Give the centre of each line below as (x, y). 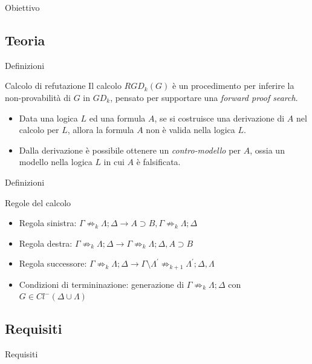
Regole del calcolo (38, 202)
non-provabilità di (38, 97)
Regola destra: (46, 243)
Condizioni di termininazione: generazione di (102, 284)
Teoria (25, 40)
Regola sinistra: (48, 223)
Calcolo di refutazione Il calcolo (63, 86)
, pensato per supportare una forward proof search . (204, 97)
